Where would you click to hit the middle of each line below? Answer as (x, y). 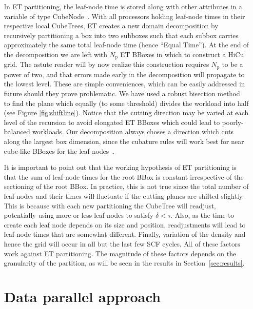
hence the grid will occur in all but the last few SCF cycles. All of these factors (122, 243)
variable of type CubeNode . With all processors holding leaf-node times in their (125, 16)
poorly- (233, 122)
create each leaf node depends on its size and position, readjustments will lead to (125, 224)
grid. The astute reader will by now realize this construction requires (107, 64)
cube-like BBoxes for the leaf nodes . (59, 151)
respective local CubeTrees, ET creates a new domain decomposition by (111, 26)
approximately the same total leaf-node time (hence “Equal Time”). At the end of (126, 45)
